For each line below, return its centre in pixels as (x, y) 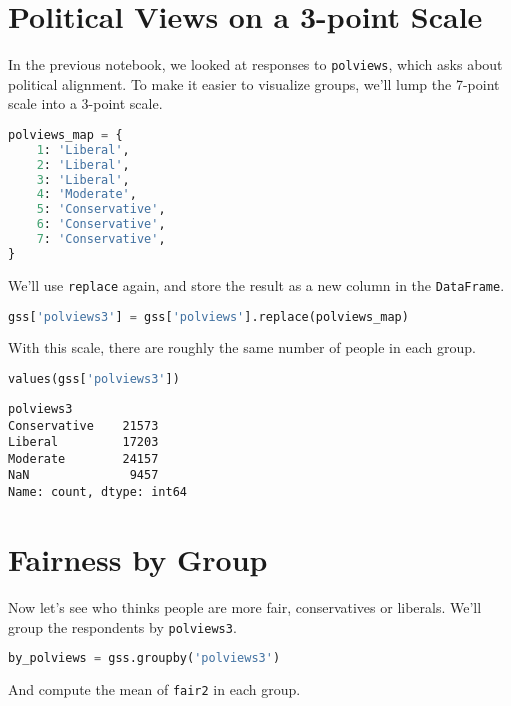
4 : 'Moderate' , (86, 194)
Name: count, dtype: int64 (97, 492)
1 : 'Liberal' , (83, 149)
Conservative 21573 (83, 425)
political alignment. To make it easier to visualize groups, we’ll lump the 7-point (254, 83)
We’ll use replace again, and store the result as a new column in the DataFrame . (256, 284)
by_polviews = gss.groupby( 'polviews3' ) (144, 658)
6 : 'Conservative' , (101, 224)
